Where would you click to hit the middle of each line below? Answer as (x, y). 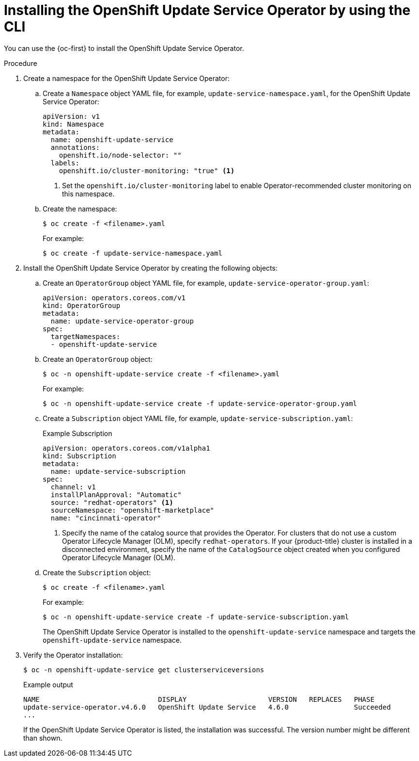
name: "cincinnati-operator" (106, 518)
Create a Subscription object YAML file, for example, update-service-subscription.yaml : (198, 418)
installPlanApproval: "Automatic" (116, 494)
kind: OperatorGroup (82, 305)
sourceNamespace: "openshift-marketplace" (132, 510)
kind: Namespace (73, 124)
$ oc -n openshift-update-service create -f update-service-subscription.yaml (196, 617)
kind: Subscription (79, 456)
